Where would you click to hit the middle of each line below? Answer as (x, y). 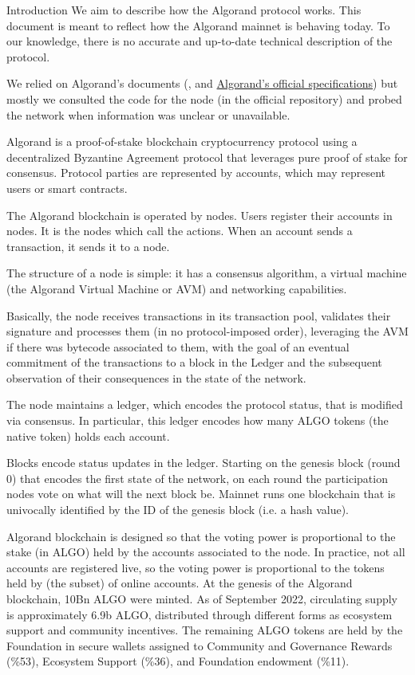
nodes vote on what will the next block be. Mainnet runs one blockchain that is (201, 494)
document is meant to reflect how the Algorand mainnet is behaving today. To (198, 25)
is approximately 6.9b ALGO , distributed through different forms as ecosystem (200, 614)
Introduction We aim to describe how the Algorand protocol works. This (184, 10)
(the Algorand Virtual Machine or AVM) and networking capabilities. (177, 288)
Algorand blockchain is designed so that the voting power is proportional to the (201, 536)
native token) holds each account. (88, 436)
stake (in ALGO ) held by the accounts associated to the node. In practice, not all (206, 552)
